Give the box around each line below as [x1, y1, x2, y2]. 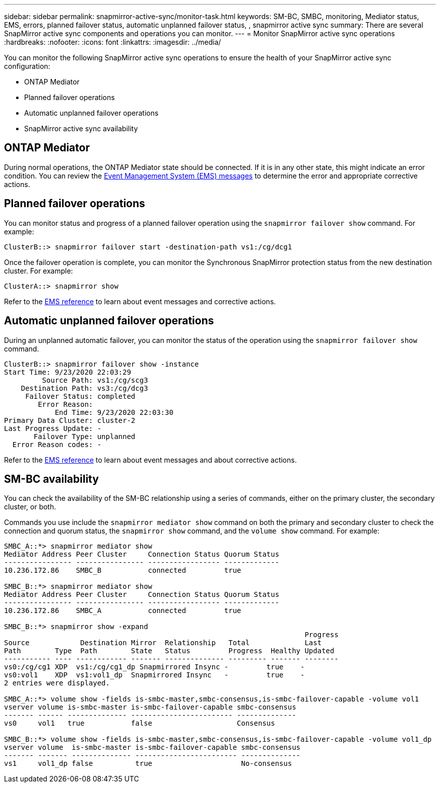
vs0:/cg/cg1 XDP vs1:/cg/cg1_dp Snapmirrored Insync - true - [4, 663, 305, 671]
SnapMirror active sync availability [24, 124, 138, 133]
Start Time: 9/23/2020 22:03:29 [4, 368, 131, 376]
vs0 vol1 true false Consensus [4, 719, 275, 728]
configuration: [4, 62, 50, 70]
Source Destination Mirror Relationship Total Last [4, 639, 322, 647]
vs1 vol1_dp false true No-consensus [4, 759, 292, 768]
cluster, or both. [4, 502, 56, 511]
